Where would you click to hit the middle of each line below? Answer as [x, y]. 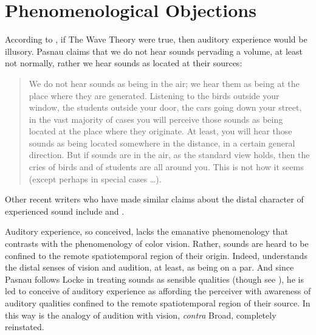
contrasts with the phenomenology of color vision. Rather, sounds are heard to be [157, 243]
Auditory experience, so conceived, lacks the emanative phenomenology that [147, 231]
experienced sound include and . [65, 211]
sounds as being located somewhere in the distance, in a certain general [162, 143]
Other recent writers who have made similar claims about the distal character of [154, 199]
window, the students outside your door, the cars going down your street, [165, 107]
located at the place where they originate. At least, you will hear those [160, 131]
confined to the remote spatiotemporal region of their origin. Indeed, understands [156, 255]
